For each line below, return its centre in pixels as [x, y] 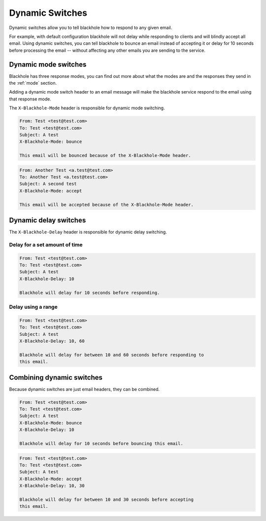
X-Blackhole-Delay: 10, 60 [52, 341]
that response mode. [30, 99]
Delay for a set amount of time [46, 245]
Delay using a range [33, 307]
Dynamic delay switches [48, 220]
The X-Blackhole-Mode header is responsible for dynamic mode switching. [87, 108]
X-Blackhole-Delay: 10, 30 [52, 486]
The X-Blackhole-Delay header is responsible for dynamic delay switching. [88, 232]
